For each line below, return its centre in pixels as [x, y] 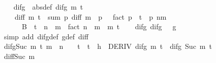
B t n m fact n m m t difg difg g [99, 26]
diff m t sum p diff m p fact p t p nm [90, 16]
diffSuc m [19, 56]
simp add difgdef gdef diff [46, 36]
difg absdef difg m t [48, 7]
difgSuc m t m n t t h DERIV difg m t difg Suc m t [108, 46]
